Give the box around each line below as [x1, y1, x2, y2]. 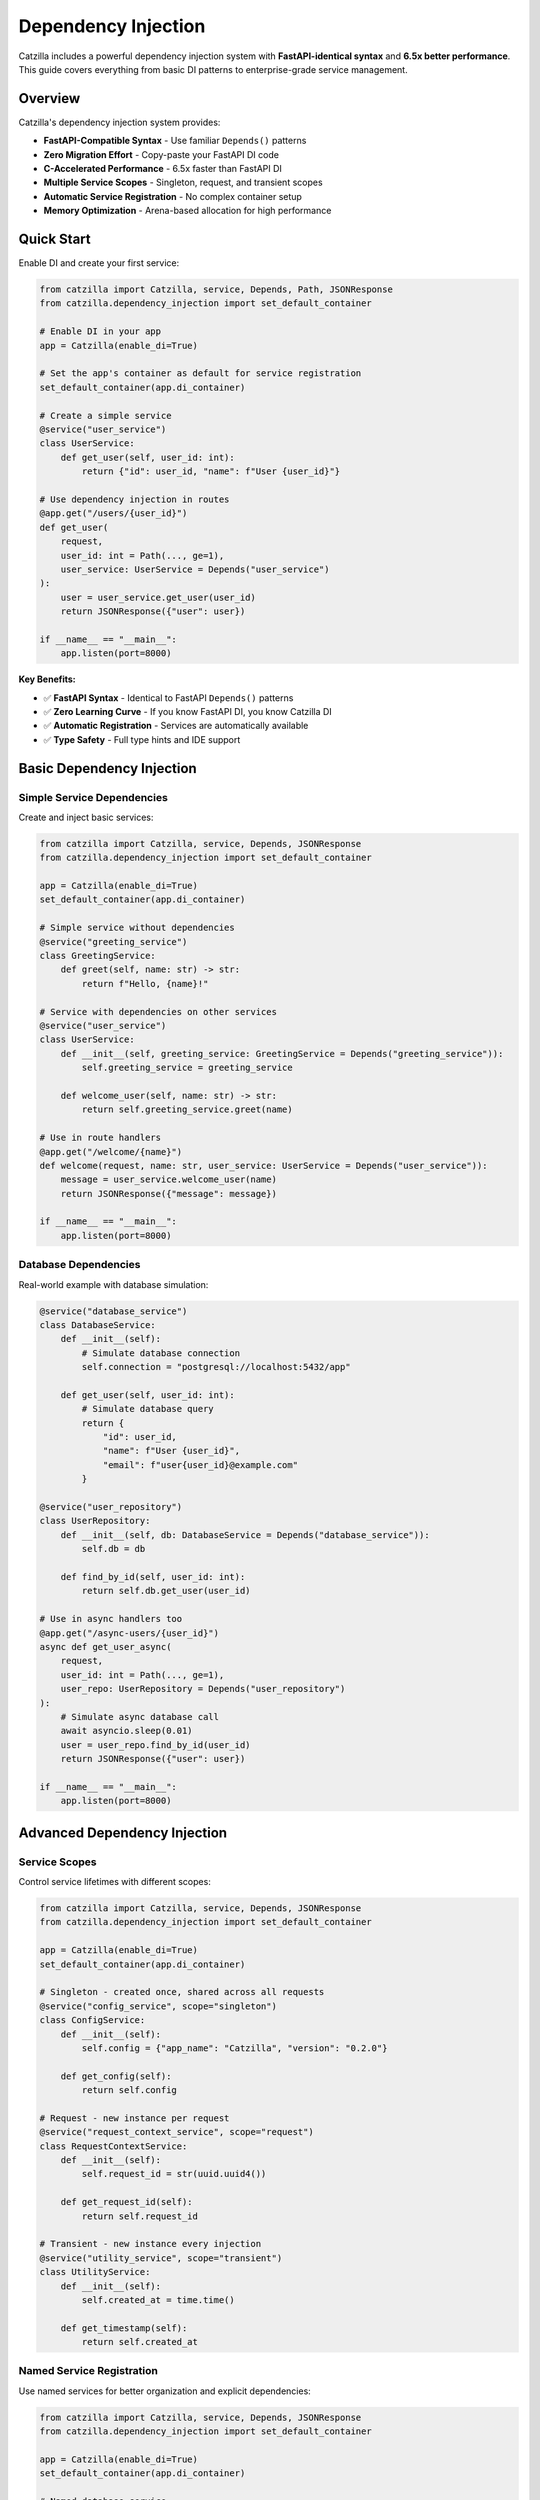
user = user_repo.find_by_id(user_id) [60, 1739, 251, 1750]
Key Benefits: [18, 673, 77, 685]
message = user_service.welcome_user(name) [60, 1174, 277, 1185]
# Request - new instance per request [39, 2112, 230, 2124]
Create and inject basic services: [18, 811, 154, 823]
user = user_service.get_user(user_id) [60, 591, 257, 603]
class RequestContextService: [39, 2140, 188, 2152]
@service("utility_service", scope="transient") [39, 2252, 283, 2264]
